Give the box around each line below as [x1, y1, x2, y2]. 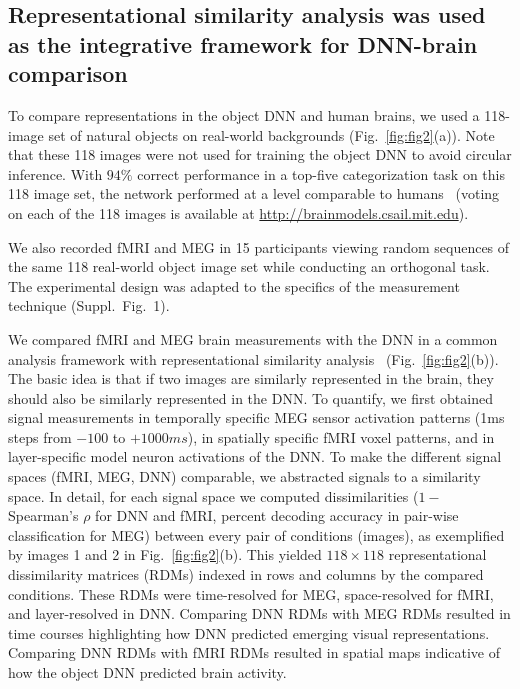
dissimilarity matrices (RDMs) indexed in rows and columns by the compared [8, 564, 484, 585]
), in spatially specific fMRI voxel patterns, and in [187, 426, 495, 447]
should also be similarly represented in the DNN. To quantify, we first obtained [8, 387, 493, 408]
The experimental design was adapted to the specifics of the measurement [8, 275, 460, 296]
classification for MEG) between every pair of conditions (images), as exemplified [8, 524, 505, 545]
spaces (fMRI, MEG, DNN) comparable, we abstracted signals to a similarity [8, 466, 481, 487]
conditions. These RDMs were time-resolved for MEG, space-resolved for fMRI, [8, 583, 494, 604]
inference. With [8, 163, 103, 184]
